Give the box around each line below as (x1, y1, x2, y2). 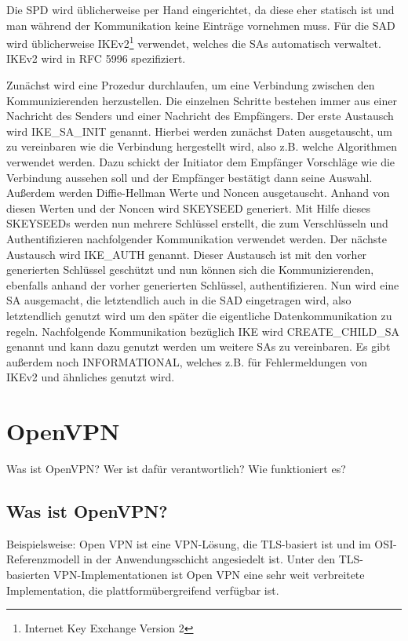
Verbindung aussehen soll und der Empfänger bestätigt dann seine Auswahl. (6, 169, 373, 185)
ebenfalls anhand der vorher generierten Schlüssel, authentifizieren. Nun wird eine (6, 276, 399, 293)
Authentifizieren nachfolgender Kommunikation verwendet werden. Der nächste (6, 230, 388, 246)
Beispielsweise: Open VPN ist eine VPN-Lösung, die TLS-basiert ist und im (6, 535, 371, 552)
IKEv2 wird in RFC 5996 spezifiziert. (6, 50, 186, 67)
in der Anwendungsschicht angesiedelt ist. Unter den (83, 551, 336, 567)
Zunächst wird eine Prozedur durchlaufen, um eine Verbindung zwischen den (6, 77, 375, 93)
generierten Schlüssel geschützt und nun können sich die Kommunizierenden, (6, 261, 374, 278)
